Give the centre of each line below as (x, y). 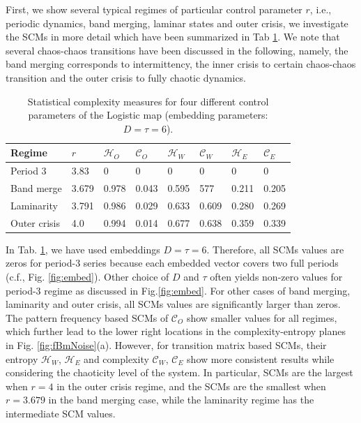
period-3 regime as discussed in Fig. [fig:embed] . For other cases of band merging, (178, 290)
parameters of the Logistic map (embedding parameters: (148, 115)
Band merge (36, 188)
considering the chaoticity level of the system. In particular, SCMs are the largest (179, 372)
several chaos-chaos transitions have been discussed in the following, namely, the (177, 50)
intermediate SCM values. (61, 413)
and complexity (116, 358)
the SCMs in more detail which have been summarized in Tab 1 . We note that (173, 37)
